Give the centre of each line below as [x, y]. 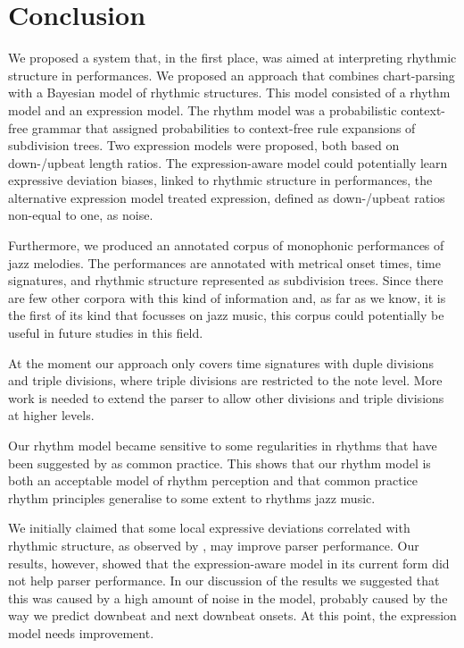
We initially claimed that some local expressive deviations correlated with [209, 528]
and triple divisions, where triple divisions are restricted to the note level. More [225, 380]
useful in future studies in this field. [106, 333]
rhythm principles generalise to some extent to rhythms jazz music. [192, 497]
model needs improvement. [81, 632]
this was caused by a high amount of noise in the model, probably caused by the [228, 598]
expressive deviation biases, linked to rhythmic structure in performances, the [220, 180]
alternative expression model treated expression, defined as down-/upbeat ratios [227, 197]
